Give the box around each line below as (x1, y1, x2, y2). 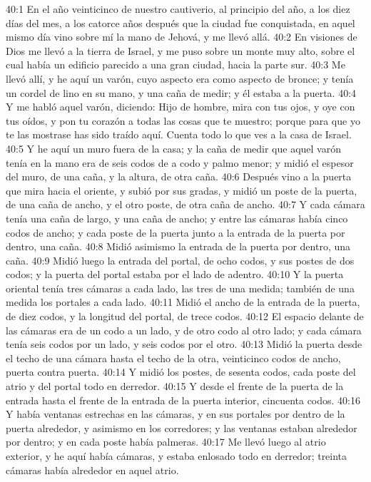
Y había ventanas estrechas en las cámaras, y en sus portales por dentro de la (6, 406, 345, 421)
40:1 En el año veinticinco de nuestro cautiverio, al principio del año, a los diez (6, 1, 350, 16)
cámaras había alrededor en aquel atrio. (6, 462, 179, 477)
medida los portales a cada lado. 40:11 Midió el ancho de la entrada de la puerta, (6, 294, 360, 309)
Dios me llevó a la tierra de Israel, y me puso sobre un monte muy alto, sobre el (6, 43, 355, 58)
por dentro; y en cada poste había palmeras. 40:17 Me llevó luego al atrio (6, 434, 326, 449)
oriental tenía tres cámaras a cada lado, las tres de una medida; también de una (6, 280, 355, 295)
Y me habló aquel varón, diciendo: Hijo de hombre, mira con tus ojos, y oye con (6, 99, 355, 114)
